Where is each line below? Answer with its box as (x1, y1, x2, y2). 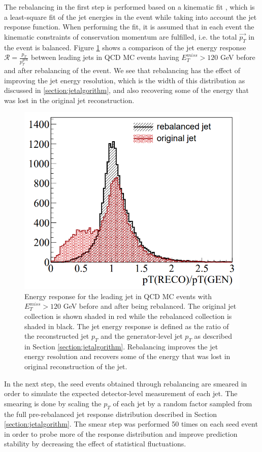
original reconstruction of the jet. (24, 361, 127, 372)
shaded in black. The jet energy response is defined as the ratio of (24, 320, 229, 331)
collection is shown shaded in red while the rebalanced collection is (24, 310, 232, 321)
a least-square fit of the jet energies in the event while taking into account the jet (4, 11, 257, 22)
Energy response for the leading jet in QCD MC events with (24, 290, 212, 301)
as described (194, 331, 233, 341)
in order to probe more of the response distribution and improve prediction (4, 428, 238, 439)
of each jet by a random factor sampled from (113, 398, 252, 408)
